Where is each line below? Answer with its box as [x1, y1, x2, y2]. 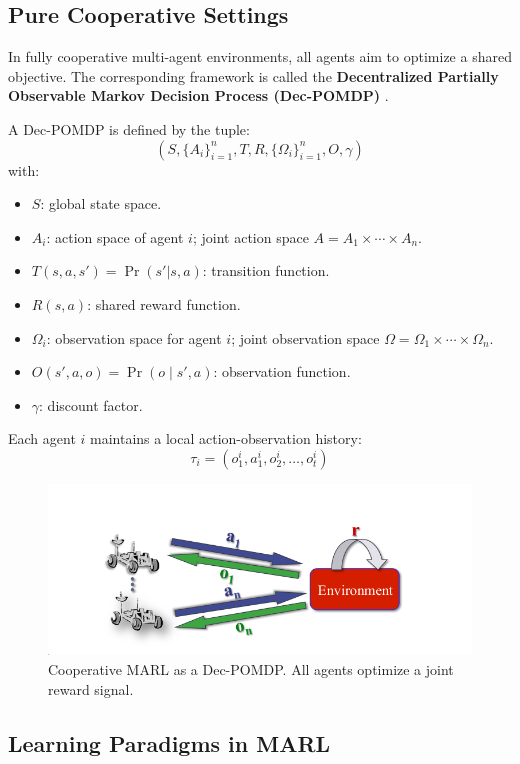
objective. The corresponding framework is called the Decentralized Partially [8, 65, 499, 86]
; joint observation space [231, 327, 380, 348]
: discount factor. [39, 394, 143, 415]
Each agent [8, 428, 76, 449]
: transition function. [202, 260, 330, 281]
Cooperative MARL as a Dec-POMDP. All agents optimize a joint [48, 659, 454, 680]
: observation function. [213, 361, 351, 382]
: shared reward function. [87, 293, 241, 314]
